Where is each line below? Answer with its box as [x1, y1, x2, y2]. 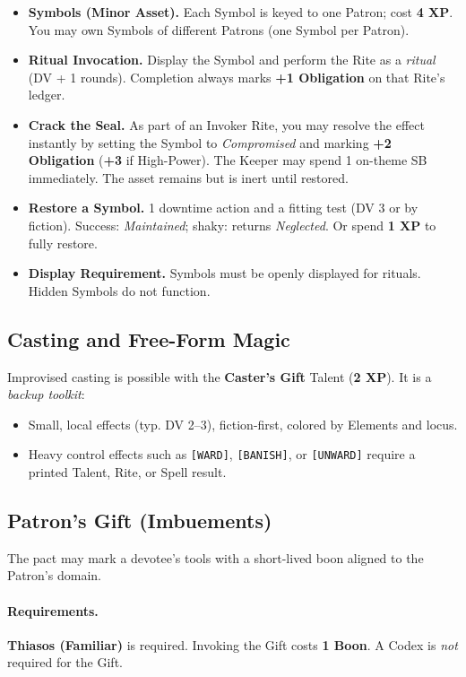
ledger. [28, 85, 65, 104]
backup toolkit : [7, 385, 85, 404]
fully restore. [28, 233, 98, 252]
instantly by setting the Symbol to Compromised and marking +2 [28, 133, 392, 152]
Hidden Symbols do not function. [28, 281, 211, 299]
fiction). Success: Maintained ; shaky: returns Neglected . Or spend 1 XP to [28, 215, 436, 234]
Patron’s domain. [7, 566, 101, 585]
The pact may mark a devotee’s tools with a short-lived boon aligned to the [7, 548, 424, 567]
